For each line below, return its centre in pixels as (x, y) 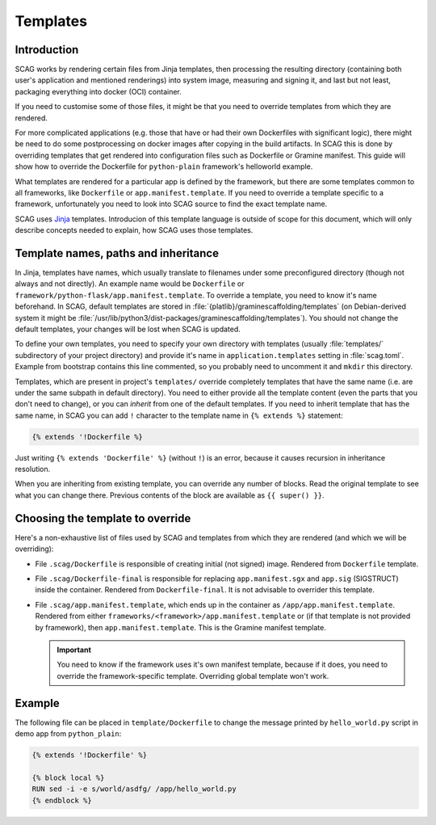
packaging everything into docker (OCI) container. (98, 91)
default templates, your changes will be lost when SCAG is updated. (128, 329)
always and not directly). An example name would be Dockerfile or (130, 284)
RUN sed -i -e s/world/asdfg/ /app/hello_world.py (134, 789)
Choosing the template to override (103, 518)
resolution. (33, 469)
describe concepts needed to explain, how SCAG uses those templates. (134, 230)
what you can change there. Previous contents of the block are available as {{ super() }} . (170, 495)
